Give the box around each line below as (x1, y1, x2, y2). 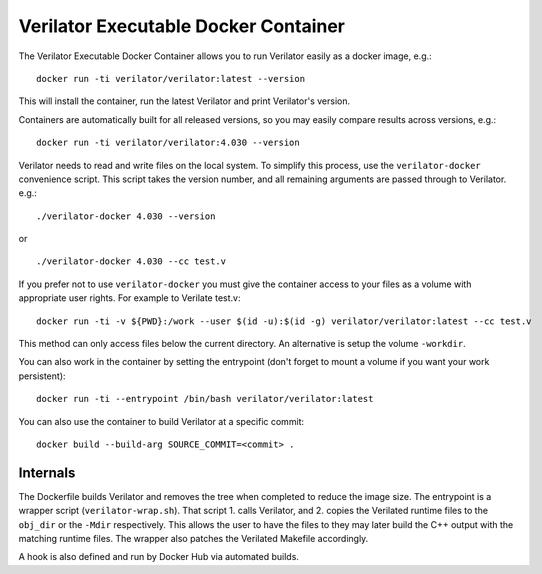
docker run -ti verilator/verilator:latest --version (36, 73, 305, 84)
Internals (18, 464, 76, 481)
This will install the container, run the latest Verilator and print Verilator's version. (18, 95, 350, 107)
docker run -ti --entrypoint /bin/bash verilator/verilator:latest (36, 393, 374, 405)
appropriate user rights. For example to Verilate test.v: (18, 292, 241, 304)
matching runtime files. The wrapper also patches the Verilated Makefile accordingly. (18, 533, 369, 545)
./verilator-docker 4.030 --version (36, 210, 216, 222)
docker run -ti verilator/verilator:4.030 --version (36, 137, 300, 149)
